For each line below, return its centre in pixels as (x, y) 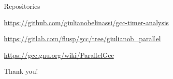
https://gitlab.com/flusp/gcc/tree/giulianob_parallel (82, 39)
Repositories (22, 6)
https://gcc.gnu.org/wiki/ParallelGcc (59, 55)
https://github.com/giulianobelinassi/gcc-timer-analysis (86, 22)
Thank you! (21, 71)
